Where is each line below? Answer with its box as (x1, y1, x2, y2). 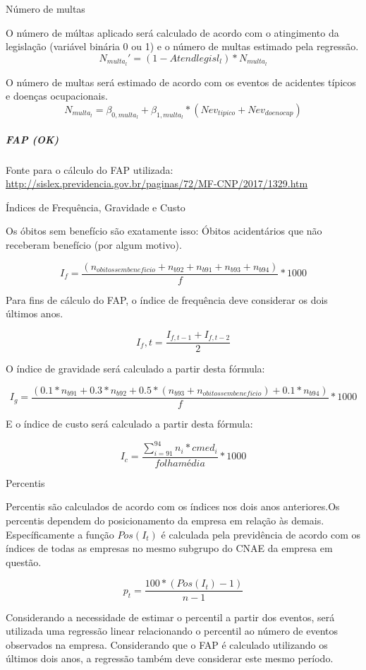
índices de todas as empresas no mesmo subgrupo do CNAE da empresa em (6, 541, 333, 556)
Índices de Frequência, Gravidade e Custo (6, 199, 185, 214)
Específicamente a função (6, 527, 114, 541)
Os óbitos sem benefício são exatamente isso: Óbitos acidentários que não (6, 223, 322, 238)
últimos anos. (6, 306, 63, 321)
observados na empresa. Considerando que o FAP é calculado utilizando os (6, 637, 328, 652)
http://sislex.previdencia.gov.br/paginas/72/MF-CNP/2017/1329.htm (6, 176, 308, 191)
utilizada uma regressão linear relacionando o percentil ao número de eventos (6, 623, 338, 638)
